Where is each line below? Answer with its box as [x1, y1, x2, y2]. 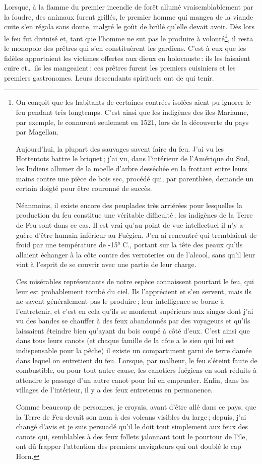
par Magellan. [16, 126, 59, 137]
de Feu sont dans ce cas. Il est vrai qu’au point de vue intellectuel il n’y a [16, 219, 243, 230]
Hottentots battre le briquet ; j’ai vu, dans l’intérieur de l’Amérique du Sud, [16, 153, 250, 164]
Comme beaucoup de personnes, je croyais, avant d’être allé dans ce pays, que [16, 402, 256, 412]
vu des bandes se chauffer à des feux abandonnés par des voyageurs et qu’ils [16, 315, 250, 326]
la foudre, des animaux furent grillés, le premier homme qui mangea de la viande [4, 11, 253, 22]
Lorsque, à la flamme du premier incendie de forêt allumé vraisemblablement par [4, 2, 253, 12]
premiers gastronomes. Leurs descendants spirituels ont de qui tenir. [4, 72, 214, 83]
